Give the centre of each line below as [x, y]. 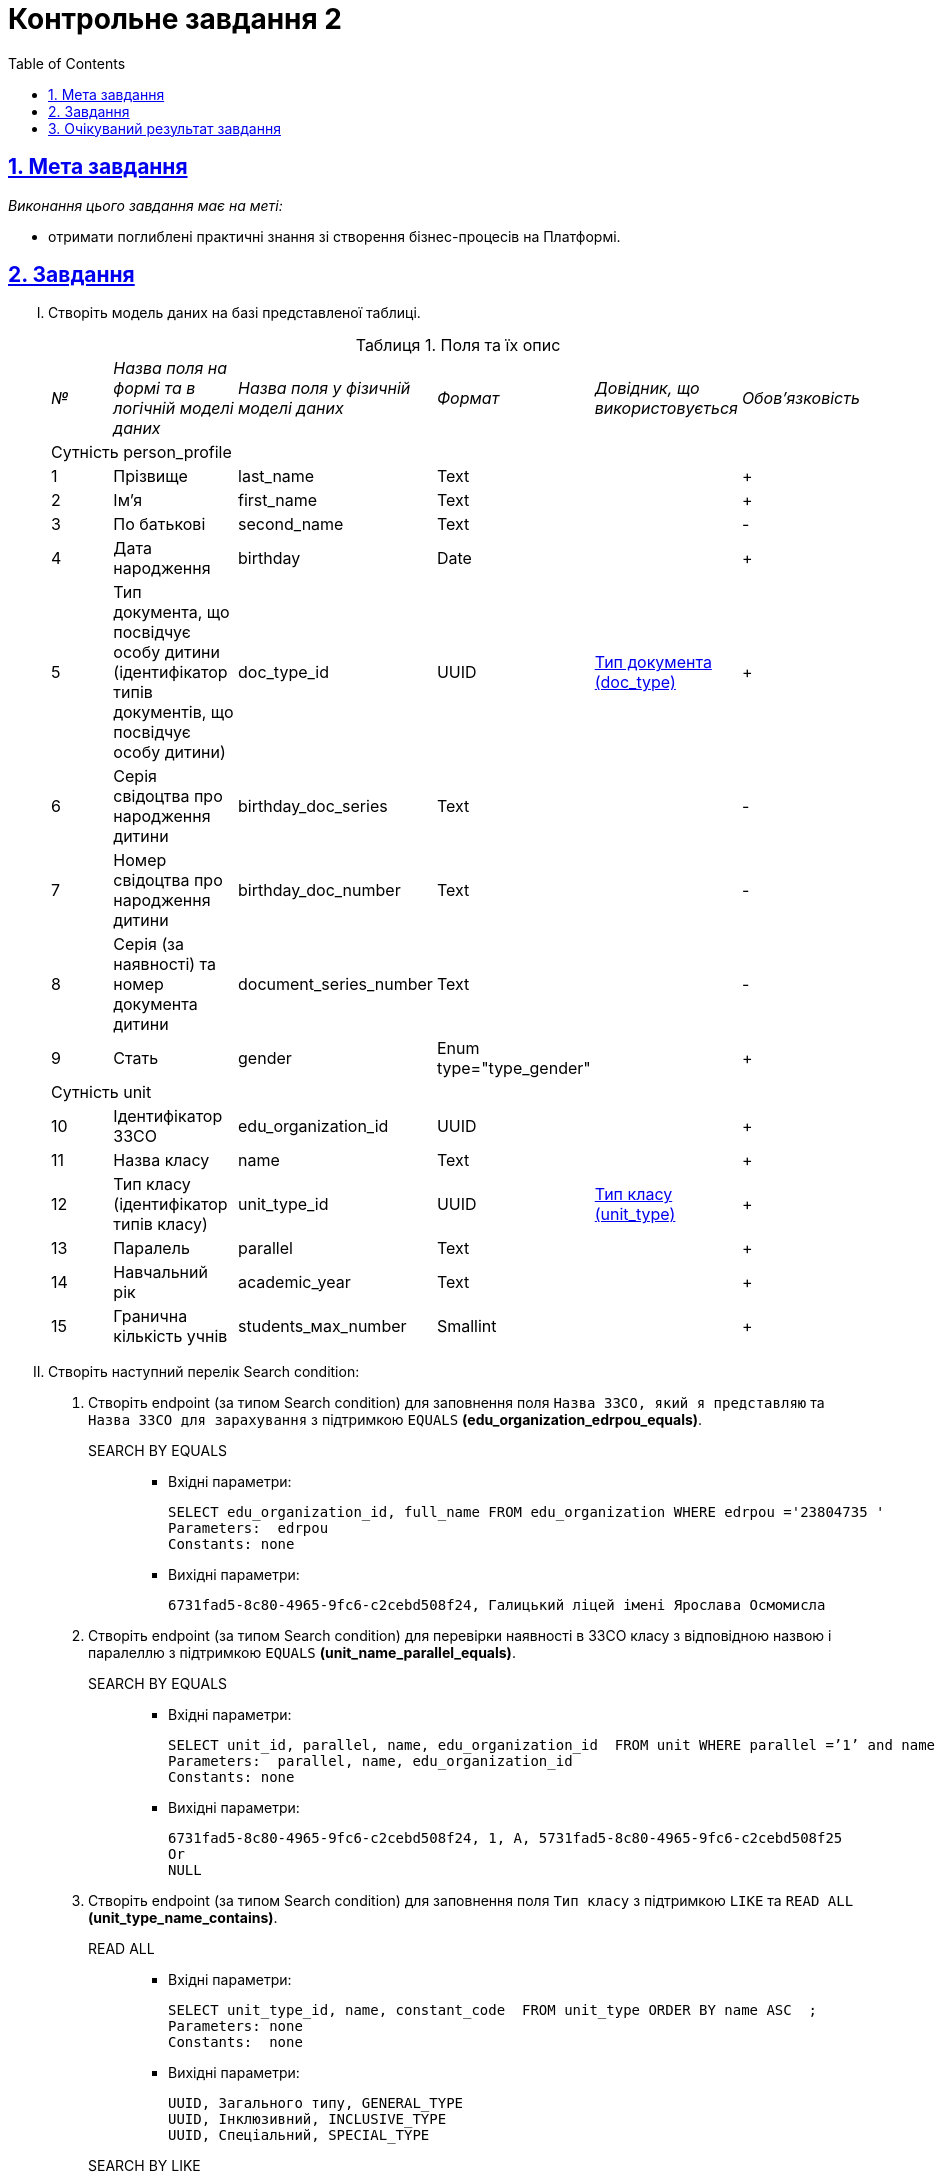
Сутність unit [101, 1092]
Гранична [150, 1316]
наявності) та [165, 964]
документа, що [171, 612]
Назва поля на [170, 368]
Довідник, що [647, 388]
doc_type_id [284, 672]
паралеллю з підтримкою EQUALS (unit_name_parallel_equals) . [302, 1653]
